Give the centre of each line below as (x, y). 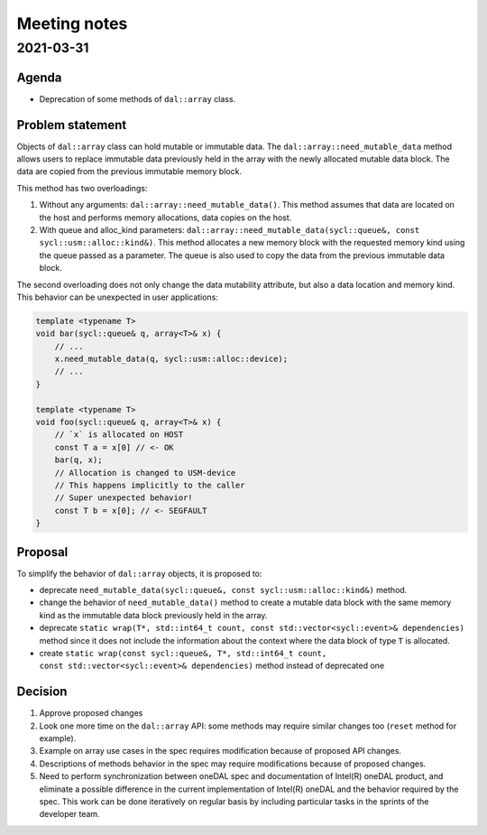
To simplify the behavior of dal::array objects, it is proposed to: (139, 573)
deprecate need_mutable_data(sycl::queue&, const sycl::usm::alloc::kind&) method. (223, 590)
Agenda (39, 77)
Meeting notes (72, 23)
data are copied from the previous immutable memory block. (129, 172)
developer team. (69, 814)
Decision (42, 692)
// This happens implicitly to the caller (150, 485)
